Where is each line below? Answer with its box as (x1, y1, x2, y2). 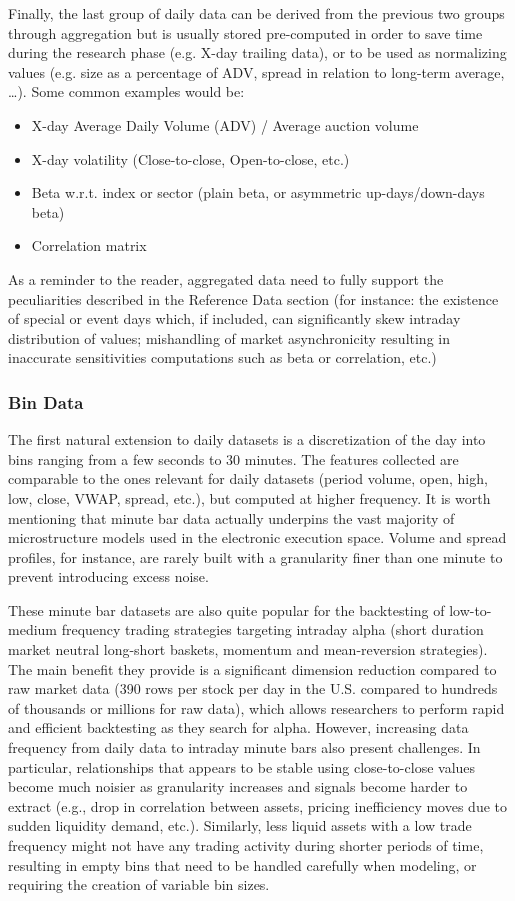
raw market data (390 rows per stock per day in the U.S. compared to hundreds (8, 678, 498, 699)
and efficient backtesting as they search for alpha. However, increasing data (8, 717, 469, 738)
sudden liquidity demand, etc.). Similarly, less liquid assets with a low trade (8, 815, 472, 836)
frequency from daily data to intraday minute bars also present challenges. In (8, 737, 481, 758)
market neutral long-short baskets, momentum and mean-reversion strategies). (8, 639, 488, 660)
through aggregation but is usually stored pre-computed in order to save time (8, 22, 483, 43)
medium (8, 619, 57, 640)
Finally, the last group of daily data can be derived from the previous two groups (8, 3, 505, 23)
